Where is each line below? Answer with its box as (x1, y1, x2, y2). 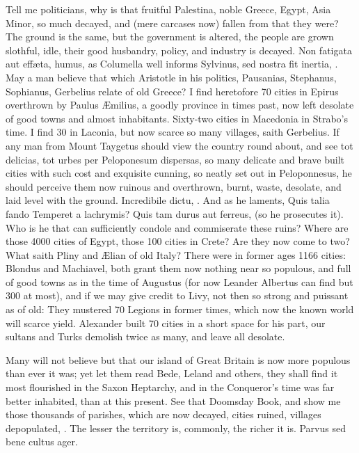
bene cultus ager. (6, 434, 78, 449)
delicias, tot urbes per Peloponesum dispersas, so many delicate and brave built (6, 152, 345, 166)
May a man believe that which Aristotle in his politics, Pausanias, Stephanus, (6, 70, 337, 84)
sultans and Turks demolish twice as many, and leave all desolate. (6, 329, 285, 344)
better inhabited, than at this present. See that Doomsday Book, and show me (6, 393, 341, 408)
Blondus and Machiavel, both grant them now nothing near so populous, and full (6, 261, 351, 276)
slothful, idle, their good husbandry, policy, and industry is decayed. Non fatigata (6, 42, 352, 57)
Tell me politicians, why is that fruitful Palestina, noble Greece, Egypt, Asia (6, 2, 331, 16)
